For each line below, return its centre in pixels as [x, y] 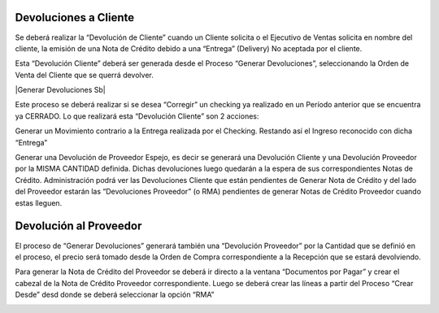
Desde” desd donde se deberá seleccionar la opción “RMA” [115, 295]
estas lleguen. [39, 202]
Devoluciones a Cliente [75, 17]
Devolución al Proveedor [78, 226]
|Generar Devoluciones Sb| [60, 90]
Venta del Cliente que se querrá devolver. [84, 75]
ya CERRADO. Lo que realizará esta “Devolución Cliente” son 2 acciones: [137, 116]
